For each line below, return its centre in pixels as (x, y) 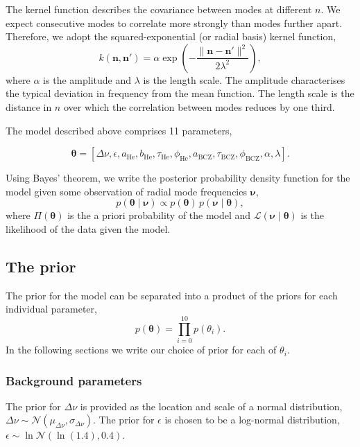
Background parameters (74, 380)
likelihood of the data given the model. (88, 228)
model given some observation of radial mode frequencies (126, 191)
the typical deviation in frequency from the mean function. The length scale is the (180, 93)
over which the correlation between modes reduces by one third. (199, 106)
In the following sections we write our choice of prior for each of (141, 350)
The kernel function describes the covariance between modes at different (159, 9)
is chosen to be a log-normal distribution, (252, 420)
